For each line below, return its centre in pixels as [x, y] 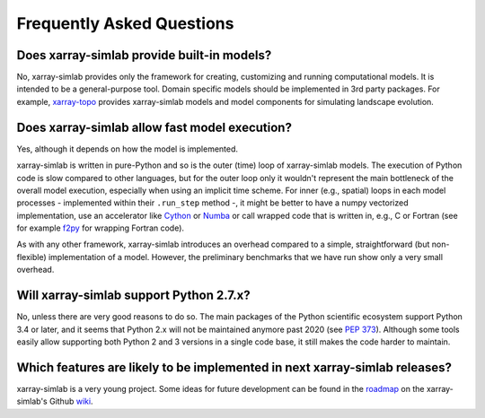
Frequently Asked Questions [125, 23]
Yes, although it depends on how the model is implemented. [127, 149]
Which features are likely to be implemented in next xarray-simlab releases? [234, 367]
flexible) [31, 257]
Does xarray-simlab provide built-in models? [144, 55]
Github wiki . [71, 401]
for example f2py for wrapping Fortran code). [100, 228]
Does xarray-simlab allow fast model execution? [154, 127]
